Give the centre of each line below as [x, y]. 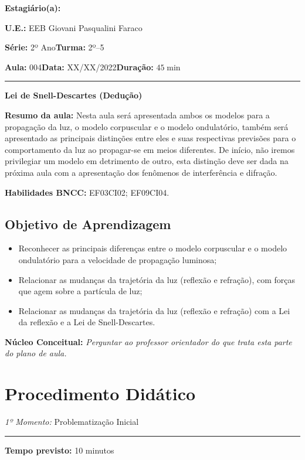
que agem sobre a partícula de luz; [80, 291]
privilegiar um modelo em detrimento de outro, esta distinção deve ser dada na [147, 161]
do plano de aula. [36, 353]
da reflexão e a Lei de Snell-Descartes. [87, 322]
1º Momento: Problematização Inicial [72, 422]
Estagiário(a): [33, 8]
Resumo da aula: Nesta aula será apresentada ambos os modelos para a [137, 115]
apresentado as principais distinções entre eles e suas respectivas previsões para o [150, 138]
